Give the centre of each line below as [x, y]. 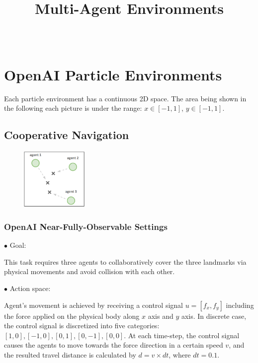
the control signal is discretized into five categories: [82, 326]
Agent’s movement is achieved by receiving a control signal [93, 305]
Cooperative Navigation [67, 135]
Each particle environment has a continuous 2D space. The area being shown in [125, 98]
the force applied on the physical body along [72, 316]
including [240, 305]
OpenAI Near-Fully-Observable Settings [86, 226]
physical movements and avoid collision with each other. [89, 271]
